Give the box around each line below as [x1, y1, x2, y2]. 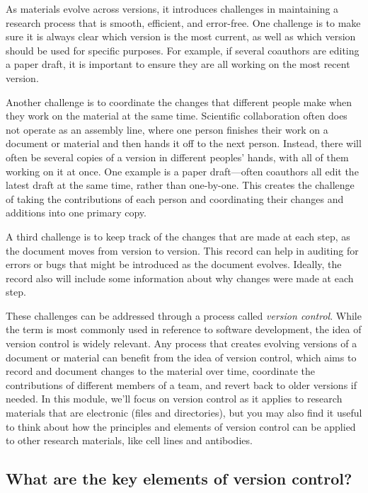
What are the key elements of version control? [6, 468, 352, 489]
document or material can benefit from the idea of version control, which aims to [6, 349, 357, 364]
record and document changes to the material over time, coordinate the [6, 364, 315, 378]
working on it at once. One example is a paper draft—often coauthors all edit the [6, 163, 359, 178]
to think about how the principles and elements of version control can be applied [6, 419, 356, 434]
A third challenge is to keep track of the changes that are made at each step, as [6, 228, 350, 243]
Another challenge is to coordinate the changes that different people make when [6, 94, 352, 109]
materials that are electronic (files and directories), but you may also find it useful [6, 405, 362, 420]
